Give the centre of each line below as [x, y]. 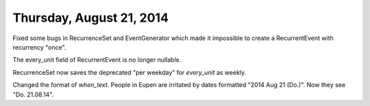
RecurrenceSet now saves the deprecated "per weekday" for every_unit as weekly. [129, 72]
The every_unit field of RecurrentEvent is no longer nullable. [97, 60]
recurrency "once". [39, 47]
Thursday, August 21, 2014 [91, 18]
